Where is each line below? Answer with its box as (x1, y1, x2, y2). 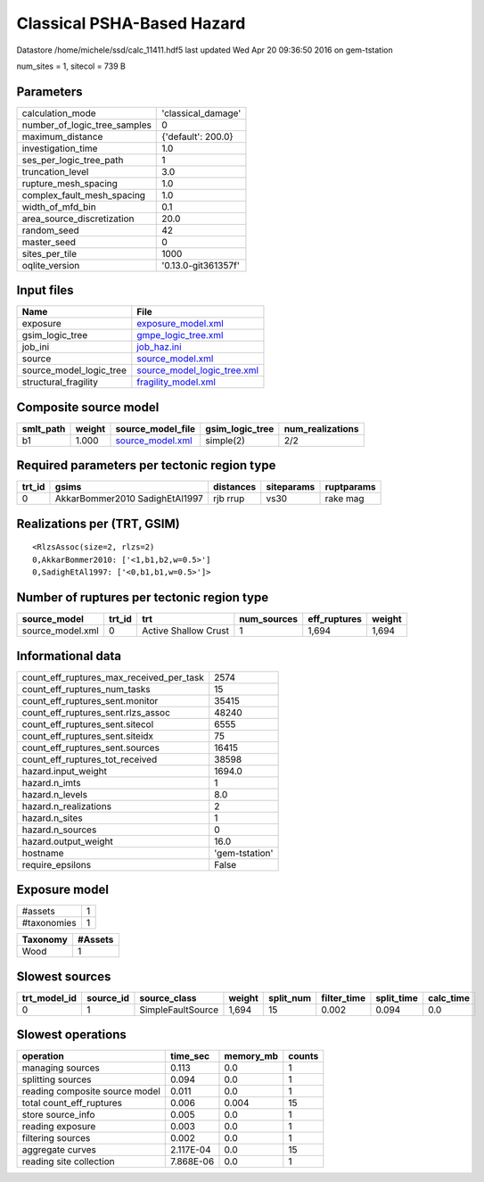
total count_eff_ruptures (21, 1097, 122, 1110)
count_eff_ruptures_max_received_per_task (21, 671, 205, 683)
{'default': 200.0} (161, 130, 234, 143)
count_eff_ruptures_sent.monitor (21, 694, 159, 707)
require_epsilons (21, 858, 92, 871)
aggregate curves (21, 1144, 97, 1156)
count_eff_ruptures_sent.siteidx (21, 730, 154, 742)
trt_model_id (21, 991, 78, 1004)
